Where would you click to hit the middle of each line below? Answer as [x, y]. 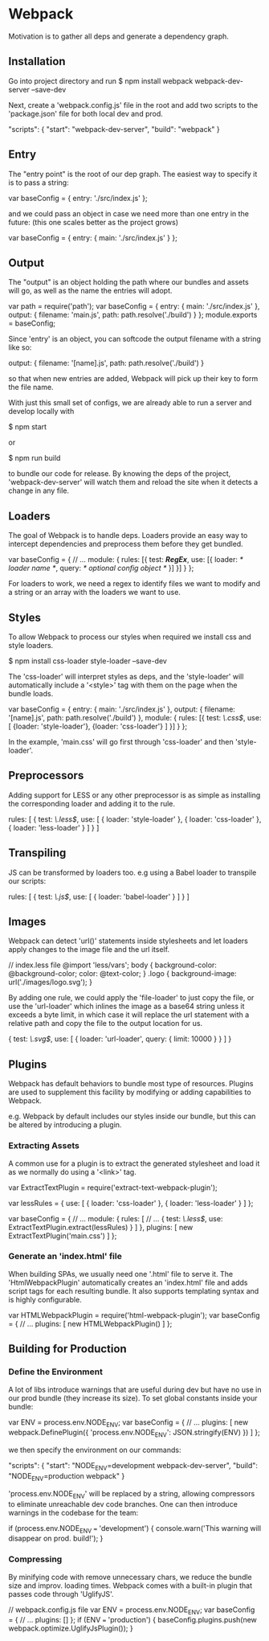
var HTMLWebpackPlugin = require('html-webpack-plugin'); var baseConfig [134, 1315]
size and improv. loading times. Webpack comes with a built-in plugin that [130, 1586]
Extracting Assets [44, 1146]
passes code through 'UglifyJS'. [61, 1594]
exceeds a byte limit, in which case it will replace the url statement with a [129, 1015]
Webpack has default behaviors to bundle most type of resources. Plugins [131, 1084]
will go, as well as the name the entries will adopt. [90, 291]
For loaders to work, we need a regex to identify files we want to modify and [134, 584]
